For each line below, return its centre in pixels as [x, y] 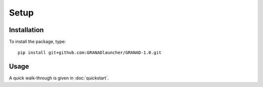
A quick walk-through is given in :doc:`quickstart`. [59, 78]
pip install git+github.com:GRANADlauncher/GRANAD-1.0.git [90, 53]
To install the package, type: [37, 42]
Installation [26, 30]
